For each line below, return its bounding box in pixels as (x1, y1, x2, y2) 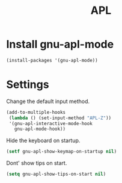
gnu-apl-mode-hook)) (14, 126, 66, 132)
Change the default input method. (6, 98, 90, 105)
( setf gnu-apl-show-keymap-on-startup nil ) (6, 149, 117, 155)
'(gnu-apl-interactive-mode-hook (8, 120, 93, 126)
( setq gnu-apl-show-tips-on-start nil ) (6, 171, 106, 178)
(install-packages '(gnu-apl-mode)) (6, 57, 98, 63)
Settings (6, 78, 49, 91)
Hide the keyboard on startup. (6, 137, 81, 144)
